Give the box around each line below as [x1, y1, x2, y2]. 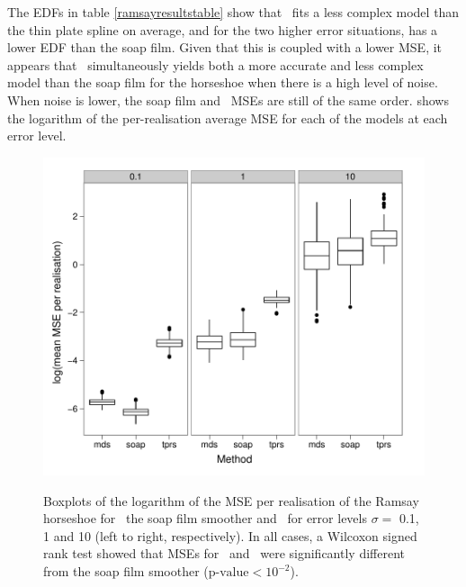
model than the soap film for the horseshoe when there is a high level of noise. [7, 73, 438, 92]
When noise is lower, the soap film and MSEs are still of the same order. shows [7, 90, 449, 109]
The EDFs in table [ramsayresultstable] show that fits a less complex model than [7, 3, 460, 21]
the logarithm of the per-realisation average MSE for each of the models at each [7, 108, 448, 127]
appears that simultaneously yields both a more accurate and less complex [7, 55, 424, 74]
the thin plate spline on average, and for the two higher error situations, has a [7, 20, 438, 39]
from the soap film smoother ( [43, 562, 209, 581]
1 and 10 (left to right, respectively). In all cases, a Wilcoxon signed [43, 526, 417, 545]
